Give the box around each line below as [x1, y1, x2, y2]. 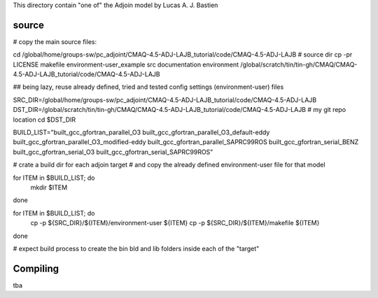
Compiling [13, 262, 59, 274]
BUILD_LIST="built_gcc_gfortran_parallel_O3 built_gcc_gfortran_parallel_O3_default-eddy [13, 128, 270, 136]
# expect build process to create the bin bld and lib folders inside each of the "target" [13, 244, 260, 253]
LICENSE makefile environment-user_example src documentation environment [13, 60, 239, 69]
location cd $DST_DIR [13, 115, 76, 124]
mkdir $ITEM [30, 183, 68, 192]
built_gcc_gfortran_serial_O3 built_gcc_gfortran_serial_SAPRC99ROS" [13, 148, 213, 156]
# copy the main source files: [13, 37, 97, 45]
